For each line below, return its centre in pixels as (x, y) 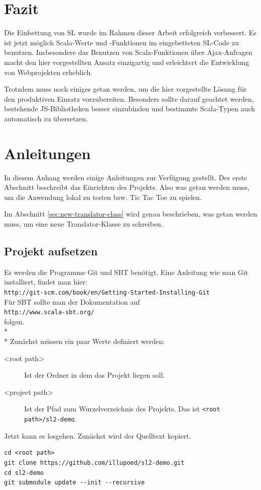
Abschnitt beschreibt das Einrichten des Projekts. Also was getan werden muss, (127, 187)
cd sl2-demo (24, 473)
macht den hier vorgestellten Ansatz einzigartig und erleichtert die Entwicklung (127, 62)
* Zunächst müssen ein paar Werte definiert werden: (84, 341)
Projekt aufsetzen (51, 251)
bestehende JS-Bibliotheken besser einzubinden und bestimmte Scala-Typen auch (130, 109)
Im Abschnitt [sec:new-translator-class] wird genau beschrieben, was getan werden (131, 214)
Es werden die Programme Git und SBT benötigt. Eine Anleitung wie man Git (126, 272)
